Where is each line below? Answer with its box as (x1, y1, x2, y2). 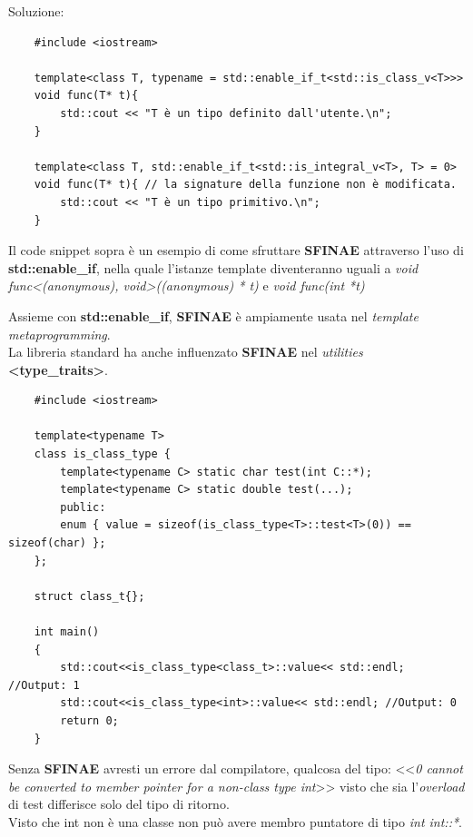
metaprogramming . (8, 324, 111, 343)
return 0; (60, 714, 119, 727)
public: (60, 500, 106, 514)
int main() (34, 625, 100, 638)
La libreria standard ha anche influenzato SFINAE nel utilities (8, 342, 363, 361)
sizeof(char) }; (8, 537, 106, 550)
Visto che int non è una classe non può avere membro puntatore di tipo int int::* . (8, 812, 463, 831)
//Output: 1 (8, 678, 80, 692)
